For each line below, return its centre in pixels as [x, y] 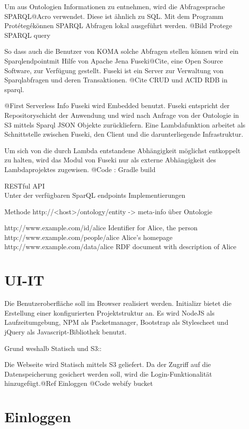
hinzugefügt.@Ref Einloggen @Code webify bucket [79, 383]
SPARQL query [28, 35]
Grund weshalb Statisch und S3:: [53, 348]
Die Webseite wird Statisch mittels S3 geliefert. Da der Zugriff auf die [108, 364]
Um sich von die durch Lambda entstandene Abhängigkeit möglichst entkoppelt [123, 150]
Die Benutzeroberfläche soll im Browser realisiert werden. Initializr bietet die [118, 303]
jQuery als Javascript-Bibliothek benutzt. [66, 331]
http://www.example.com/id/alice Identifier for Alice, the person [101, 228]
